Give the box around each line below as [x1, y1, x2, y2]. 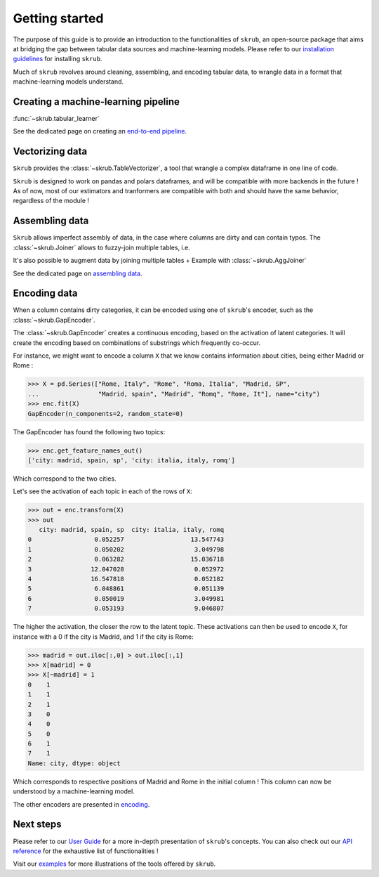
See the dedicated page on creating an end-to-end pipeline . [13, 127, 187, 136]
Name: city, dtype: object [27, 759, 121, 767]
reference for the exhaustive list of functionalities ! [13, 847, 159, 855]
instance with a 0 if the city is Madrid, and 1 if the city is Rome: [13, 632, 194, 641]
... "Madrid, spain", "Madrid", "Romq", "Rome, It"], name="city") [27, 390, 321, 398]
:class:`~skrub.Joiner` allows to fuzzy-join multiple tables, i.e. [13, 243, 191, 252]
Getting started [13, 11, 104, 26]
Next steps [13, 819, 62, 831]
